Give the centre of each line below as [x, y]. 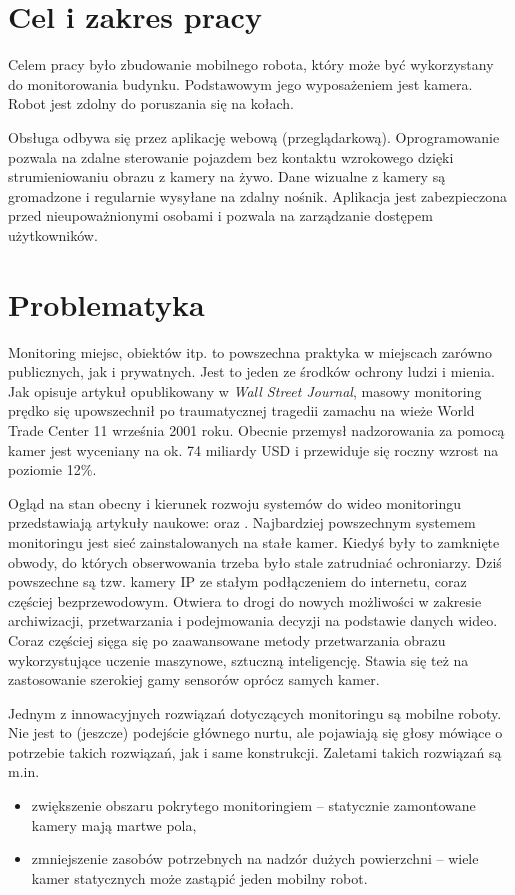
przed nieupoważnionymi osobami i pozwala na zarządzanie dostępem [220, 215]
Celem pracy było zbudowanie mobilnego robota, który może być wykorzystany [251, 64]
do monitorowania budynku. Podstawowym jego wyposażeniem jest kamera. [240, 83]
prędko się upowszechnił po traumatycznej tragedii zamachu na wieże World [241, 410]
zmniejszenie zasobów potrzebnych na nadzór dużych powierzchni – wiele [255, 858]
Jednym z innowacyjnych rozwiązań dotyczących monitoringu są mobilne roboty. [255, 712]
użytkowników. [53, 234]
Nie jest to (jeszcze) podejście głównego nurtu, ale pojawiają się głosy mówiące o [255, 732]
